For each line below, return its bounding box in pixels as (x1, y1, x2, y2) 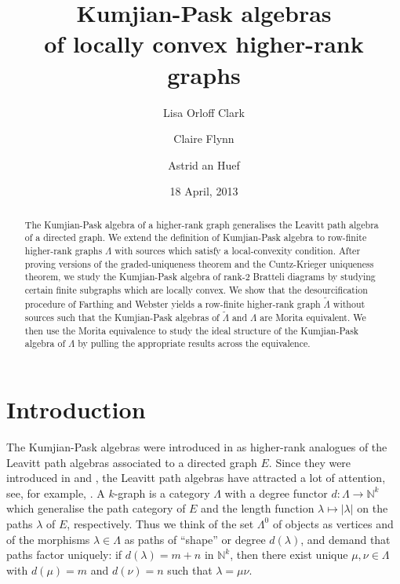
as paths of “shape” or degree (124, 531, 266, 547)
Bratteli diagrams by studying (253, 270, 376, 283)
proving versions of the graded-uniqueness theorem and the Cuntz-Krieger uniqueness (24, 257, 374, 270)
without (333, 297, 365, 310)
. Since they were (268, 454, 351, 470)
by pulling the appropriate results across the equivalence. (78, 337, 311, 350)
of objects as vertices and (272, 515, 394, 531)
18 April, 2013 (169, 183, 238, 199)
